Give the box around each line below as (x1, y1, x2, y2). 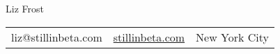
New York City (196, 28, 270, 45)
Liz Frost (6, 1, 44, 15)
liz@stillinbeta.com (11, 28, 102, 45)
